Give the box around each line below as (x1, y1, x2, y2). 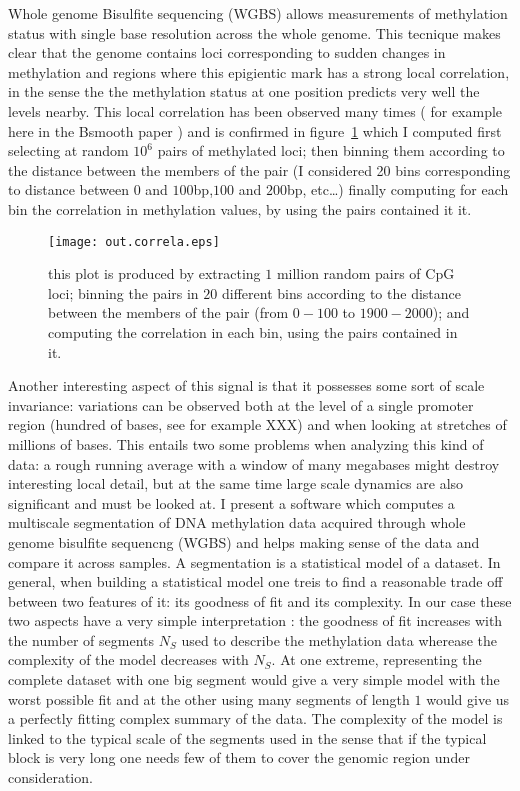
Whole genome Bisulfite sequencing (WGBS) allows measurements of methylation (8, 3, 508, 23)
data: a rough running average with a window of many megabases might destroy (8, 453, 500, 474)
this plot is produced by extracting (48, 263, 261, 284)
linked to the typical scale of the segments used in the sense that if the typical (8, 727, 487, 748)
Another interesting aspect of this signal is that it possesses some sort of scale (8, 375, 485, 396)
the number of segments (8, 629, 155, 650)
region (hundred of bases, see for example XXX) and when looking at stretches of (8, 414, 507, 435)
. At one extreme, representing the (271, 649, 482, 670)
